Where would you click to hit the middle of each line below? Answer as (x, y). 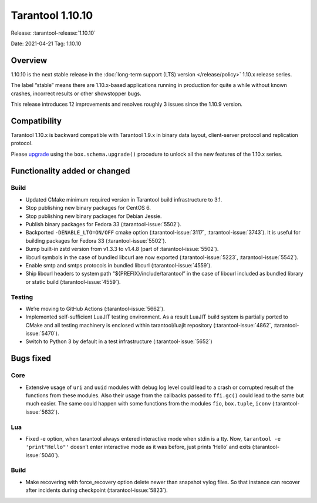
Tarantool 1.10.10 (52, 15)
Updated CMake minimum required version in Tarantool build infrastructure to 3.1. (124, 199)
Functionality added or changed (70, 171)
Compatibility (36, 121)
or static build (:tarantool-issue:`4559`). (73, 281)
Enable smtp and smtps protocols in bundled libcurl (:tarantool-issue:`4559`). (119, 265)
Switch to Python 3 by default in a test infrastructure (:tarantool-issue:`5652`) (119, 341)
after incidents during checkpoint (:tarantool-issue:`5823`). (97, 490)
